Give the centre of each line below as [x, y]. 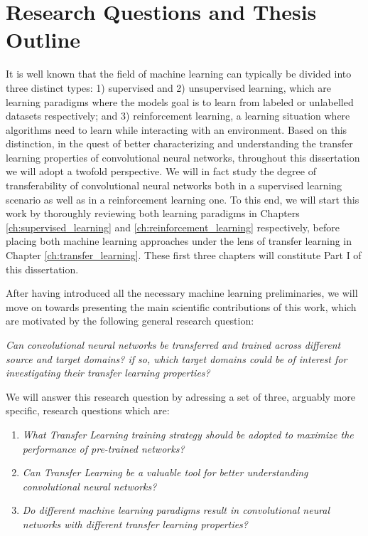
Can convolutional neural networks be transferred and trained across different [173, 345]
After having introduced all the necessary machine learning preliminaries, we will [182, 293]
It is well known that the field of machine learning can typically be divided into [179, 74]
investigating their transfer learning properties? [108, 373]
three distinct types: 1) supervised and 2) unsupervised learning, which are [169, 87]
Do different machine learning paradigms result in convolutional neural [176, 510]
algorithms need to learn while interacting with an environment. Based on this [177, 129]
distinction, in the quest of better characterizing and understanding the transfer [179, 143]
